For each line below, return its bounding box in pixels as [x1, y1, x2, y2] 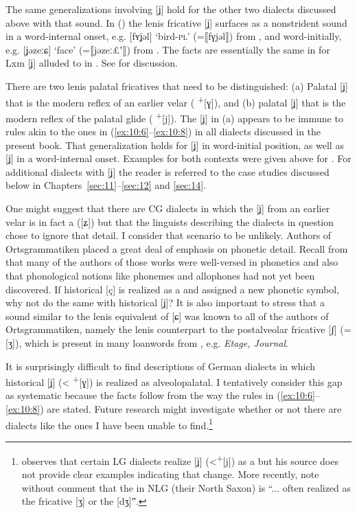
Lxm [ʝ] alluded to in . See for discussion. [5, 56, 178, 70]
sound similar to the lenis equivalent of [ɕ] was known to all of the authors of [5, 308, 329, 323]
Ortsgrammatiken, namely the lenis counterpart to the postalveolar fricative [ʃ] [5, 322, 337, 337]
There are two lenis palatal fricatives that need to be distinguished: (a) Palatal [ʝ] [5, 78, 348, 93]
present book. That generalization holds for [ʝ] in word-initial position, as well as [5, 137, 344, 152]
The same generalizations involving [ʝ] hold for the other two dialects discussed [5, 2, 336, 16]
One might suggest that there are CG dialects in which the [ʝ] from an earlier [5, 201, 330, 216]
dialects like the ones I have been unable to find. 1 [5, 415, 213, 432]
